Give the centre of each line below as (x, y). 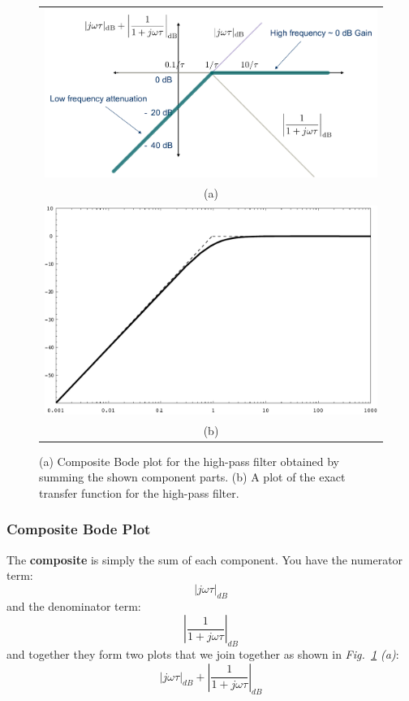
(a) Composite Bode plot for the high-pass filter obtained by (189, 461)
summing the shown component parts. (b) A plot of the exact (192, 477)
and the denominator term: (74, 605)
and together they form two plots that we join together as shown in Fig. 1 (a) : (203, 654)
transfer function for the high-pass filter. (139, 492)
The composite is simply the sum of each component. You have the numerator (205, 559)
